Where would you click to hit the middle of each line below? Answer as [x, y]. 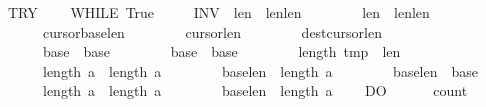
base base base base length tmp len [221, 51]
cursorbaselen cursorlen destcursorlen [212, 31]
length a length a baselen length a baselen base [260, 70]
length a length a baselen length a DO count [255, 90]
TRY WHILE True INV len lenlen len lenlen [218, 12]
